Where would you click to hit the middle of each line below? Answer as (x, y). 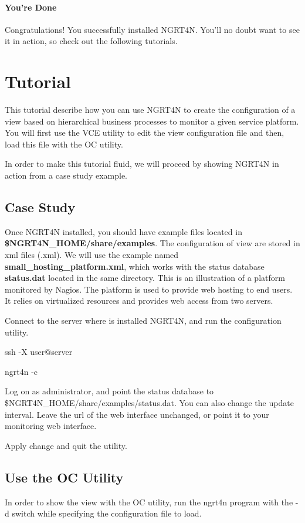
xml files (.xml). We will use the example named (92, 255)
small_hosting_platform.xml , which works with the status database (135, 266)
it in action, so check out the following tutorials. (91, 41)
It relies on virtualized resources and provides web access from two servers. (139, 301)
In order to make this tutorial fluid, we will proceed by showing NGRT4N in (142, 164)
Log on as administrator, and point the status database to (109, 391)
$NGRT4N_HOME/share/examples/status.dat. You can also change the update (149, 403)
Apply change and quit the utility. (66, 445)
